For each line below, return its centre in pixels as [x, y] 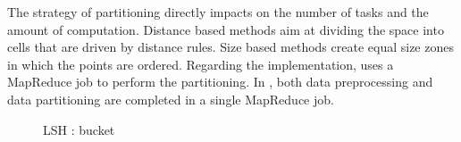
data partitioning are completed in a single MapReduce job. [171, 99]
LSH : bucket [79, 129]
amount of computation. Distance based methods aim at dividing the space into [226, 29]
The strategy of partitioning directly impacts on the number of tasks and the [218, 12]
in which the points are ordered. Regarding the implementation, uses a [201, 64]
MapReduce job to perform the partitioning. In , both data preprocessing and [220, 82]
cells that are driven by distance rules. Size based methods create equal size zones [230, 47]
